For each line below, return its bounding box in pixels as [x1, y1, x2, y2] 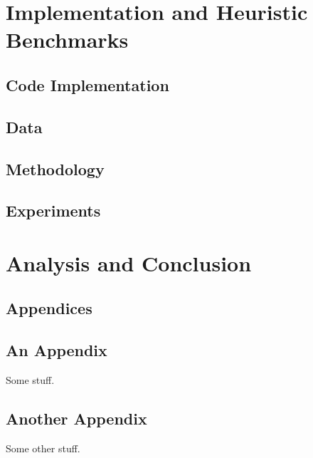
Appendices [6, 297, 92, 319]
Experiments [6, 199, 101, 222]
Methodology [6, 157, 105, 179]
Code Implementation [6, 73, 169, 95]
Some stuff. [6, 373, 55, 387]
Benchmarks [6, 25, 129, 54]
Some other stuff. [6, 440, 80, 455]
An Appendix [6, 339, 107, 361]
